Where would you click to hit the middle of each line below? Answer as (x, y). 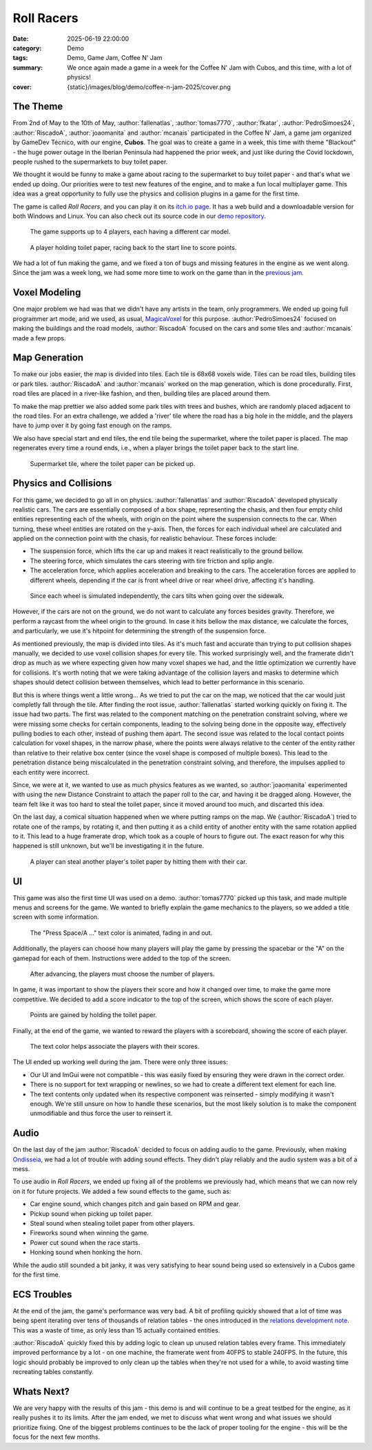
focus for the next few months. (56, 1437)
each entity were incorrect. (51, 772)
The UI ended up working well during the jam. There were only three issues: (121, 1062)
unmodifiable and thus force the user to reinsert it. (101, 1113)
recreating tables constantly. (53, 1372)
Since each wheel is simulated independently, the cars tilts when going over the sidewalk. (157, 596)
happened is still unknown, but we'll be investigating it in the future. (108, 846)
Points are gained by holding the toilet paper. (94, 1015)
